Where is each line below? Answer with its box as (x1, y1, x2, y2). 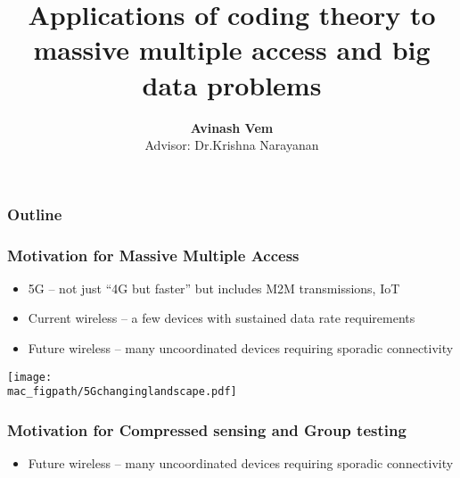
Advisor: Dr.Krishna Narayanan (144, 136, 319, 154)
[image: (7, 370, 53, 383)
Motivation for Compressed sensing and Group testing (7, 418, 407, 441)
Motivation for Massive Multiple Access (7, 243, 300, 266)
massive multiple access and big (33, 31, 431, 68)
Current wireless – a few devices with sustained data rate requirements (28, 309, 415, 327)
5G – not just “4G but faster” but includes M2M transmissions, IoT (28, 278, 400, 297)
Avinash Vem (190, 118, 274, 136)
